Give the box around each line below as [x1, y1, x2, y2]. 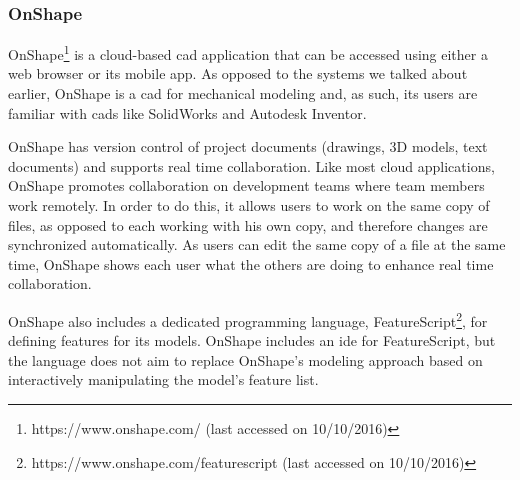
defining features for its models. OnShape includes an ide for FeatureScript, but [8, 330, 496, 351]
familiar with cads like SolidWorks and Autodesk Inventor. [8, 102, 367, 123]
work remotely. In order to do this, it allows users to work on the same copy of [8, 195, 490, 216]
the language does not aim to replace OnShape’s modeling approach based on [8, 349, 483, 370]
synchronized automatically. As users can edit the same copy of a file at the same [8, 234, 506, 255]
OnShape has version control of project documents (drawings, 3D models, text [8, 136, 488, 157]
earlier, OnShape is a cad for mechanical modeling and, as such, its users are [8, 83, 478, 104]
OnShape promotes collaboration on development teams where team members [8, 175, 485, 196]
